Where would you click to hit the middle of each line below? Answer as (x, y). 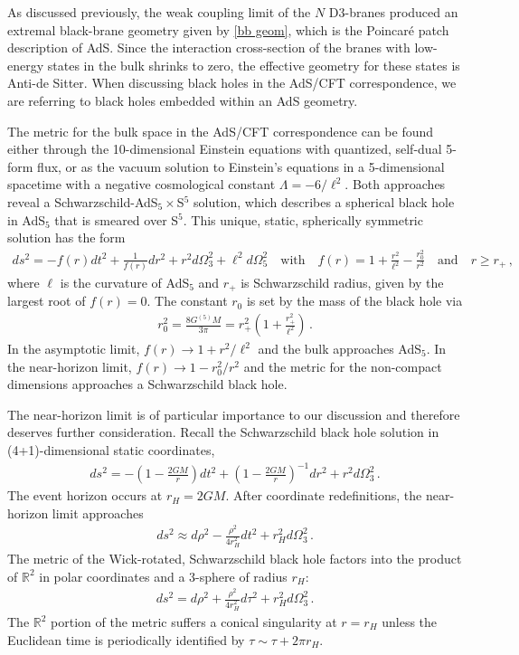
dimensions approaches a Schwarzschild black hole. (147, 384)
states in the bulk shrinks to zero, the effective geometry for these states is (254, 65)
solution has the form (66, 237)
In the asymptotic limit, (74, 349)
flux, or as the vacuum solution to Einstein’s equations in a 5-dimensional (241, 166)
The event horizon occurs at (85, 495)
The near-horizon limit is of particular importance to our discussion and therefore (234, 414)
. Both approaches (395, 184)
